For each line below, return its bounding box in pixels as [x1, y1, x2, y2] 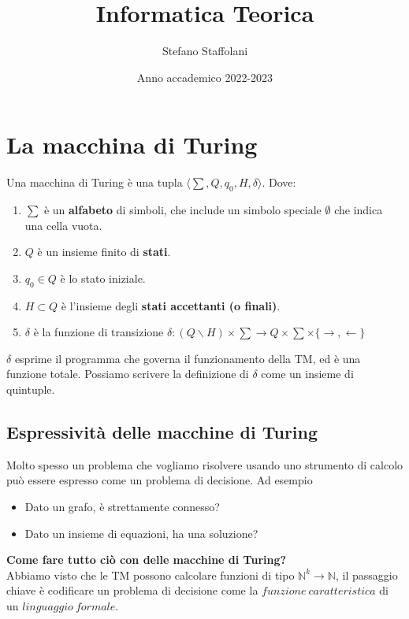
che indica [334, 202, 383, 218]
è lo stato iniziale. [60, 269, 146, 286]
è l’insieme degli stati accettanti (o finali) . [61, 297, 281, 313]
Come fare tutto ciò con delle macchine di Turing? [6, 551, 287, 568]
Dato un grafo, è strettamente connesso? [24, 498, 220, 514]
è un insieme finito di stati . [37, 243, 171, 260]
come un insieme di [261, 365, 354, 382]
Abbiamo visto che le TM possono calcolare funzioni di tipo [6, 566, 295, 583]
